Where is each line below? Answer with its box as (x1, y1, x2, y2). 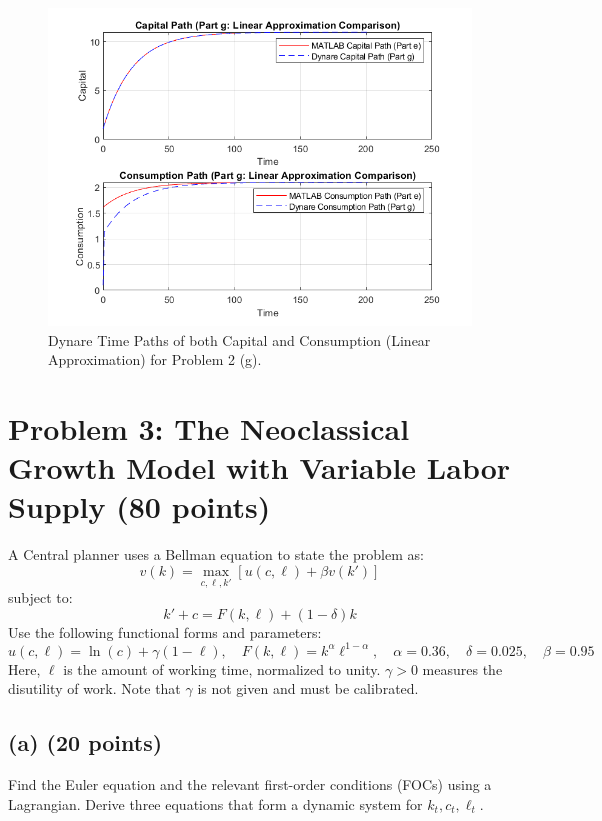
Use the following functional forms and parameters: (8, 621, 322, 642)
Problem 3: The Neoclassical (8, 407, 410, 448)
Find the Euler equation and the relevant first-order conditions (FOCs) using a (8, 774, 492, 795)
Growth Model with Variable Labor (8, 447, 511, 488)
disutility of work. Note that (8, 678, 181, 699)
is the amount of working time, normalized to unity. (63, 658, 381, 679)
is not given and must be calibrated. (197, 678, 419, 699)
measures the (422, 658, 503, 679)
